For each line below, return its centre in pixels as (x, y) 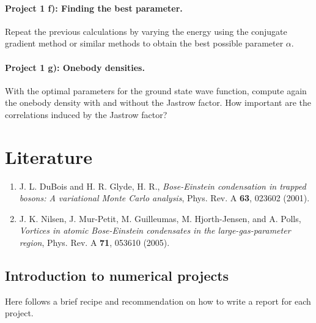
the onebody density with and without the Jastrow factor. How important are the (158, 102)
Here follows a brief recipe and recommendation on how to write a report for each (158, 301)
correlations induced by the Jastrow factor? (86, 114)
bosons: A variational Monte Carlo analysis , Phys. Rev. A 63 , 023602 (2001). (164, 198)
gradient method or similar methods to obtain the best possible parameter (144, 43)
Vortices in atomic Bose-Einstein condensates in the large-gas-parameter (155, 230)
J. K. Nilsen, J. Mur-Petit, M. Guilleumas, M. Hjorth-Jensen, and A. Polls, (160, 218)
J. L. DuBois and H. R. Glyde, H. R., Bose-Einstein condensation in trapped (163, 186)
